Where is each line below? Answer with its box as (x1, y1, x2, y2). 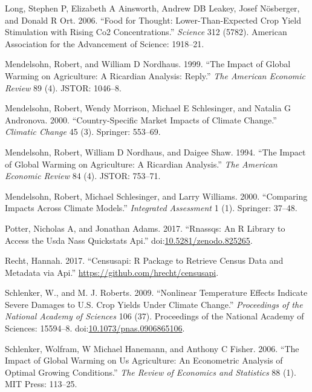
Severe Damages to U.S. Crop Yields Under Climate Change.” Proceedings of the (5, 298, 303, 310)
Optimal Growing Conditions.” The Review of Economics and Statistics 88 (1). (5, 365, 296, 378)
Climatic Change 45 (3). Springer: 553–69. (5, 125, 161, 138)
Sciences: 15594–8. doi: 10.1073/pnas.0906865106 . (5, 322, 185, 335)
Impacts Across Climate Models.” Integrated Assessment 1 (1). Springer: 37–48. (5, 201, 297, 214)
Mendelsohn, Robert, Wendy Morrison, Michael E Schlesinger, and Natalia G (5, 102, 291, 114)
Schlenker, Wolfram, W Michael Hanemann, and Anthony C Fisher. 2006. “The (5, 342, 299, 354)
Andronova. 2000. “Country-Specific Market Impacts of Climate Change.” (5, 113, 277, 126)
